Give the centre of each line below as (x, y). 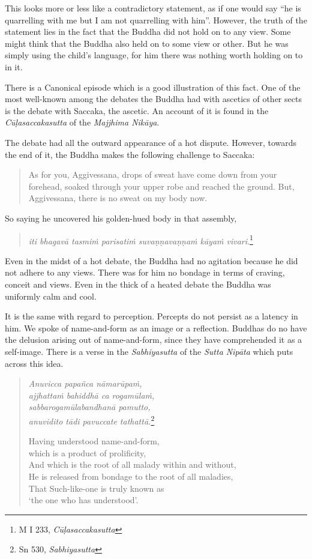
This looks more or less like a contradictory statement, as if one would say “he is (153, 8)
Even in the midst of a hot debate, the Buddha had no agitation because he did (151, 260)
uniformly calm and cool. (51, 296)
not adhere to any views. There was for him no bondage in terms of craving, (145, 272)
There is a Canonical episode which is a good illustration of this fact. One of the (153, 87)
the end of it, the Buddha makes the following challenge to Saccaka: (130, 154)
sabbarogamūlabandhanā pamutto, (89, 407)
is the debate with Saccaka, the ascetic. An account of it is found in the (137, 110)
